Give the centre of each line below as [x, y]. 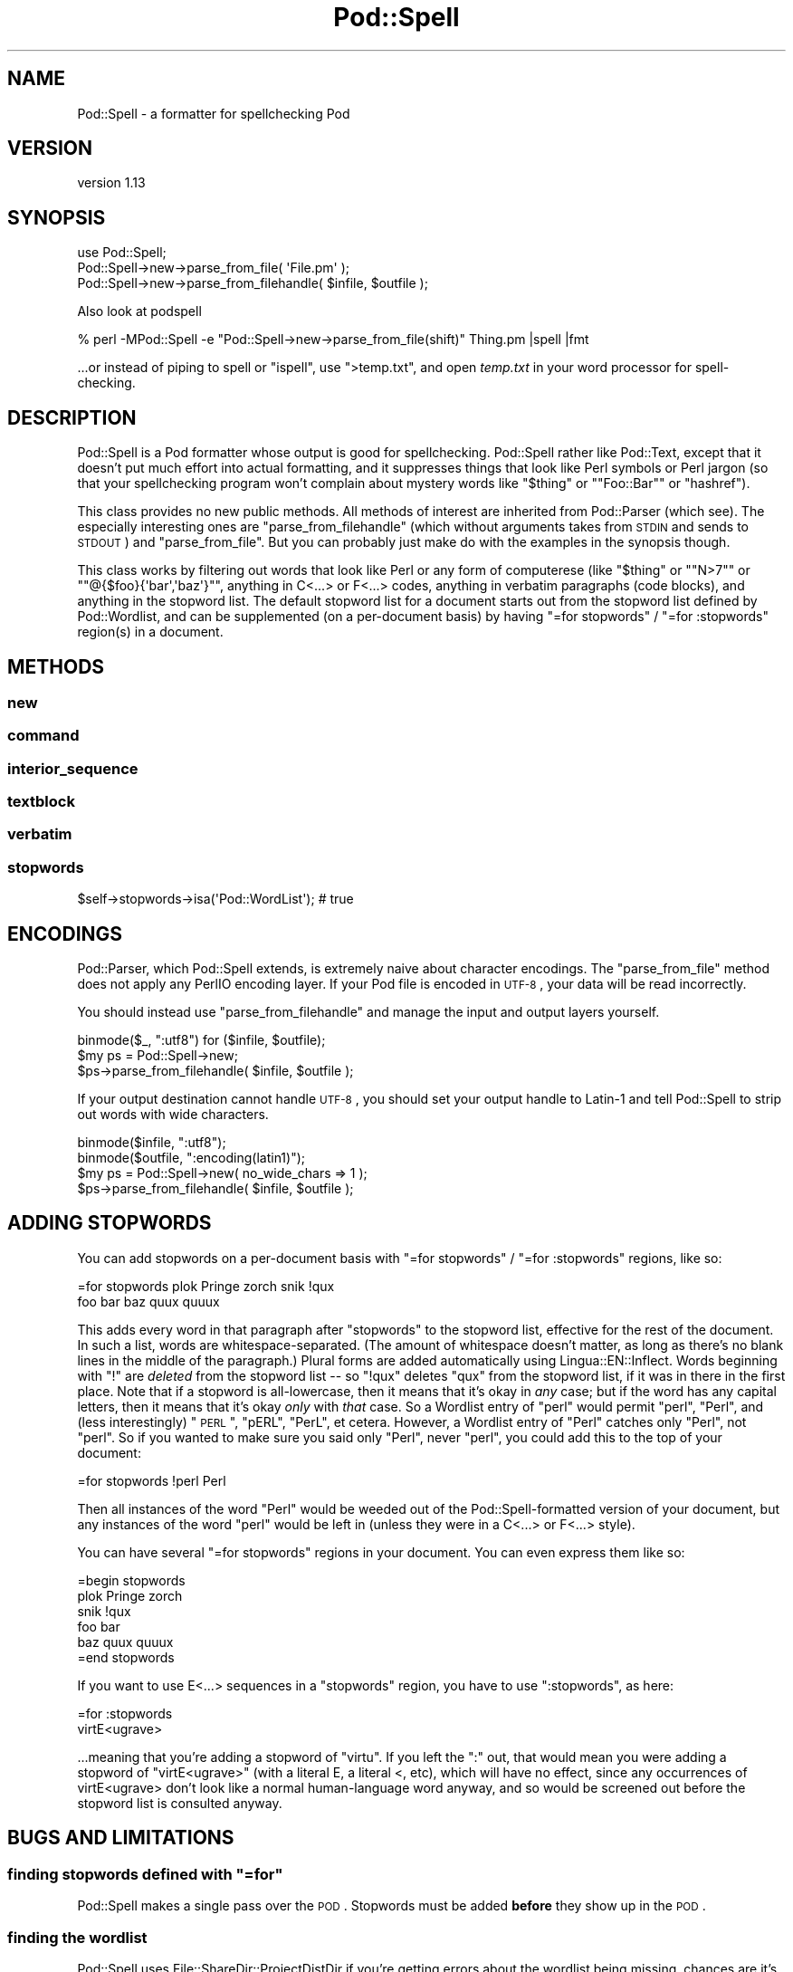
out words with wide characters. [173, 1115]
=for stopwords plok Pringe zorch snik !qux [206, 1286]
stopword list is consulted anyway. [180, 1803]
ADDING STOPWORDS [110, 1223]
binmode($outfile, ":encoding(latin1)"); [191, 1158]
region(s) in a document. [150, 632]
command [43, 736]
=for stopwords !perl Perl [152, 1480]
